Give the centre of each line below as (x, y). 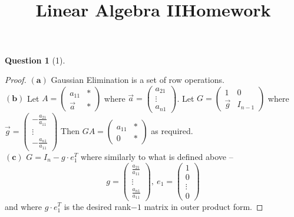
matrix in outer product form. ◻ (204, 206)
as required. (172, 130)
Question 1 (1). (35, 60)
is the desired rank (98, 206)
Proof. (16, 80)
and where (24, 206)
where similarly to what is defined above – (157, 156)
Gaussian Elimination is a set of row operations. (138, 80)
